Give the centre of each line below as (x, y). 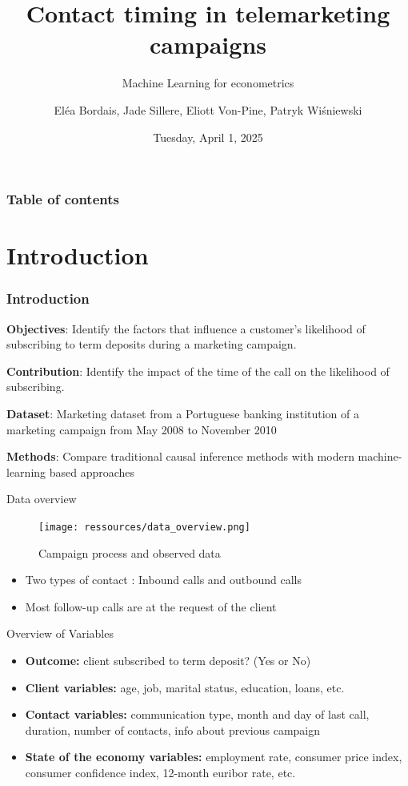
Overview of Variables (60, 633)
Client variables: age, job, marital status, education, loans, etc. (185, 687)
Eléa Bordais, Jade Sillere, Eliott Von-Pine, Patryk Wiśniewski (208, 109)
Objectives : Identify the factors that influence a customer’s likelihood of (186, 328)
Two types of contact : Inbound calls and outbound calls (163, 580)
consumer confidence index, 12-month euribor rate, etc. (160, 772)
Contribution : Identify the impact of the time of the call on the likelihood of (198, 371)
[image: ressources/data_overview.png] (144, 527)
